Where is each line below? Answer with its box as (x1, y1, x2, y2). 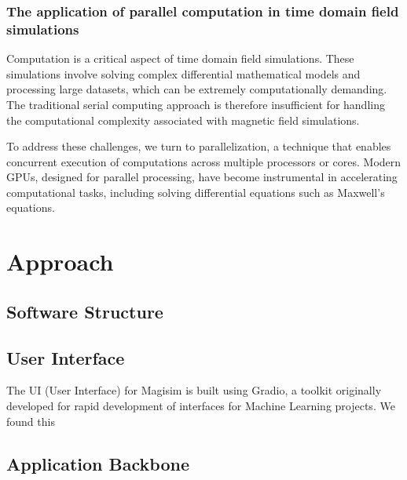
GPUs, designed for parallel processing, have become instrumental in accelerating (6, 169, 398, 185)
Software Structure (6, 299, 163, 323)
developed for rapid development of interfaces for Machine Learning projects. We (6, 398, 395, 414)
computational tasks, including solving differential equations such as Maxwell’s (6, 184, 385, 200)
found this (6, 413, 55, 429)
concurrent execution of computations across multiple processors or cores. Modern (6, 153, 401, 169)
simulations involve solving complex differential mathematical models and (6, 65, 361, 82)
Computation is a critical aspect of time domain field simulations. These (6, 50, 354, 67)
